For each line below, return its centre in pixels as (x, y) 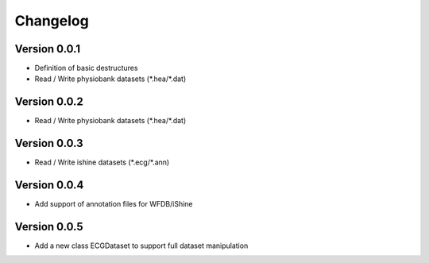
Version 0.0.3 (49, 143)
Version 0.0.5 (49, 226)
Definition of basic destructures (86, 68)
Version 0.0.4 (49, 186)
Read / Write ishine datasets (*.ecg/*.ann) (102, 162)
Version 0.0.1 (48, 49)
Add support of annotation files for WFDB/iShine (114, 204)
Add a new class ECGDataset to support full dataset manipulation (141, 246)
